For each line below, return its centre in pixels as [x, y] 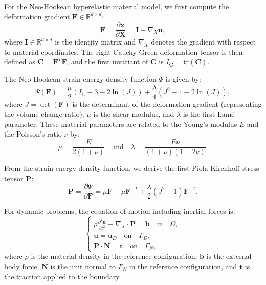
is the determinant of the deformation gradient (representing [167, 104]
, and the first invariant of [107, 62]
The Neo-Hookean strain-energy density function [80, 79]
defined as [20, 62]
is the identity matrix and [95, 42]
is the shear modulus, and [134, 114]
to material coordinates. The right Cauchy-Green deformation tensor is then [124, 51]
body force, [22, 266]
